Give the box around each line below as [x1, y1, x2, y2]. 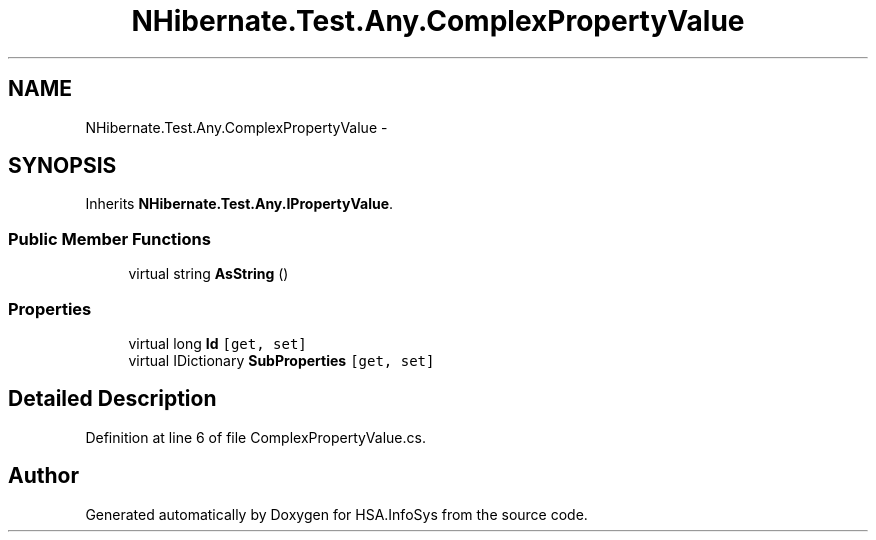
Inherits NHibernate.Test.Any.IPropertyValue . [85, 195, 394, 213]
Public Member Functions [8, 228, 211, 249]
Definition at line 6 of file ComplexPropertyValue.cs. [85, 428, 426, 446]
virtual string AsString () [128, 265, 289, 283]
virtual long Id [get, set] [128, 334, 307, 352]
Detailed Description [8, 386, 217, 412]
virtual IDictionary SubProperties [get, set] [128, 351, 435, 369]
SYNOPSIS [8, 153, 117, 179]
